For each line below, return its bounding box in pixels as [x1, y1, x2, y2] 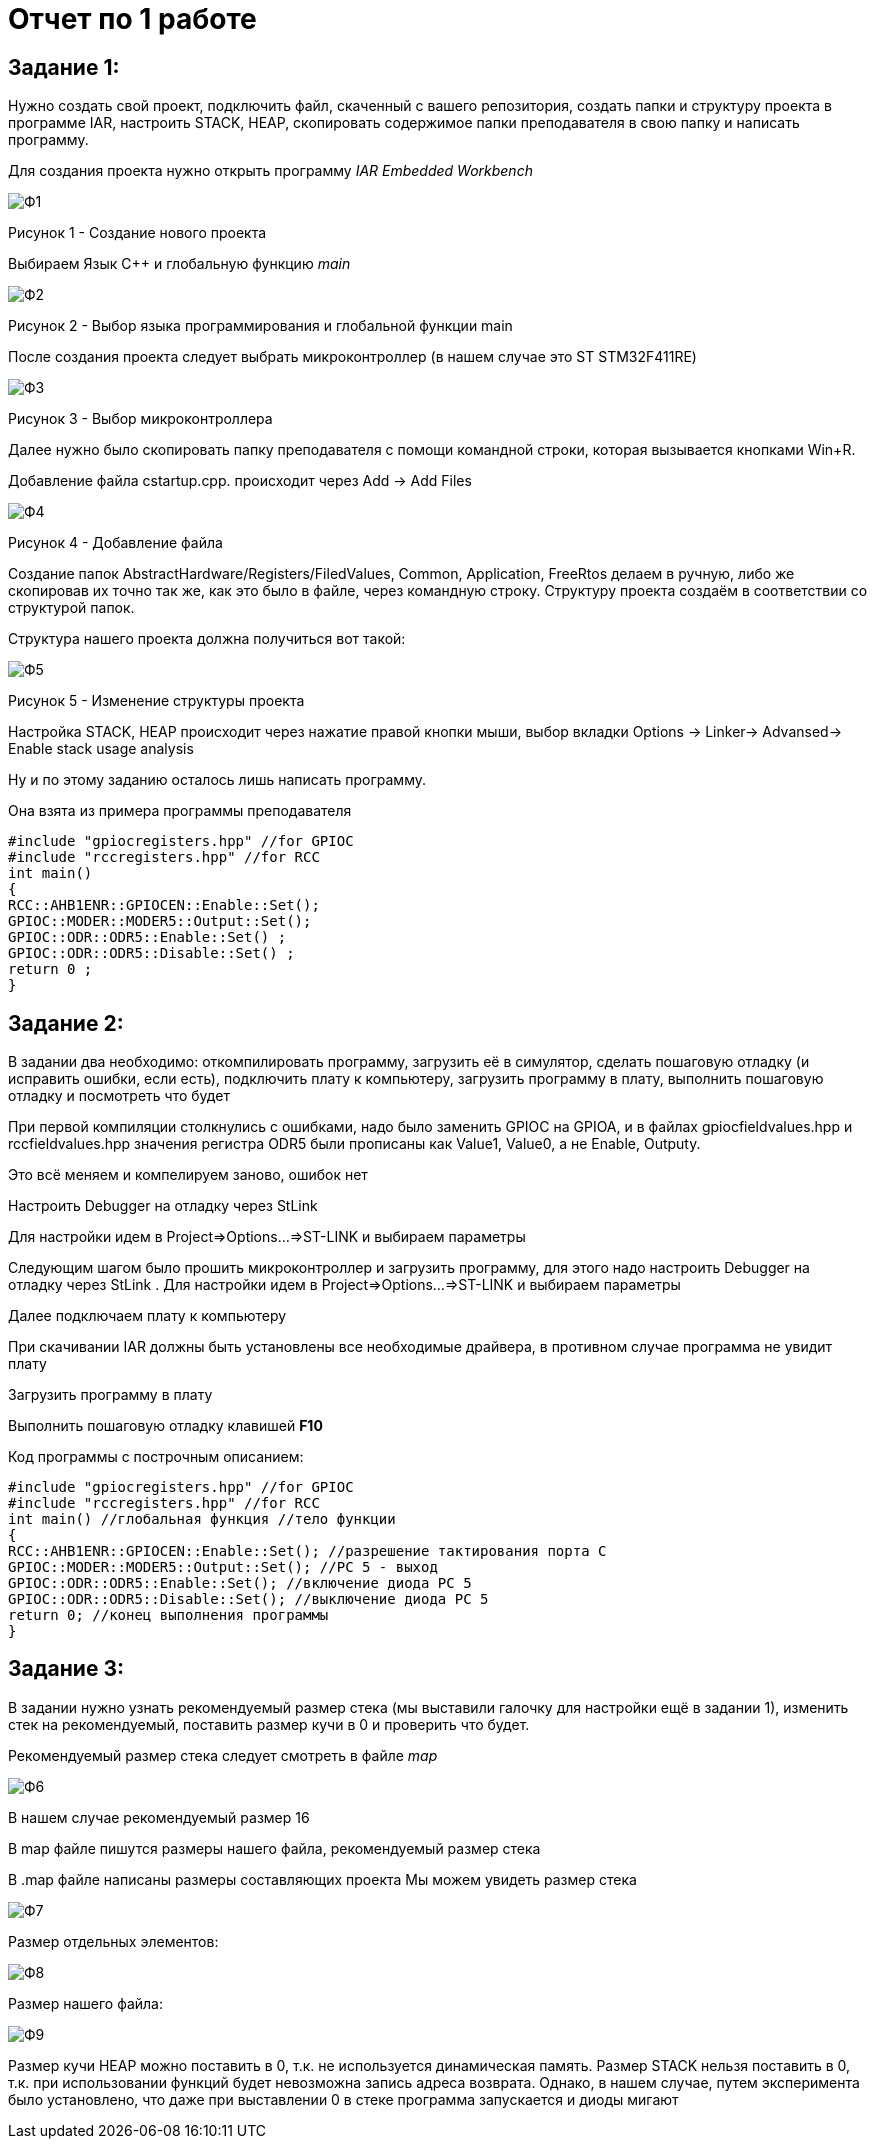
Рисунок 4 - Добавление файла [8, 534, 223, 552]
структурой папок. [8, 599, 135, 617]
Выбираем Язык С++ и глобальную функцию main [8, 255, 351, 273]
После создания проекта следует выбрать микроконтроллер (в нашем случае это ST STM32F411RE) [8, 348, 697, 366]
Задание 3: [8, 1656, 124, 1682]
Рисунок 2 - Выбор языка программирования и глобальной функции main [8, 317, 513, 335]
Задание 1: [8, 54, 120, 80]
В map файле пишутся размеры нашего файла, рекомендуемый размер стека [8, 1839, 541, 1857]
